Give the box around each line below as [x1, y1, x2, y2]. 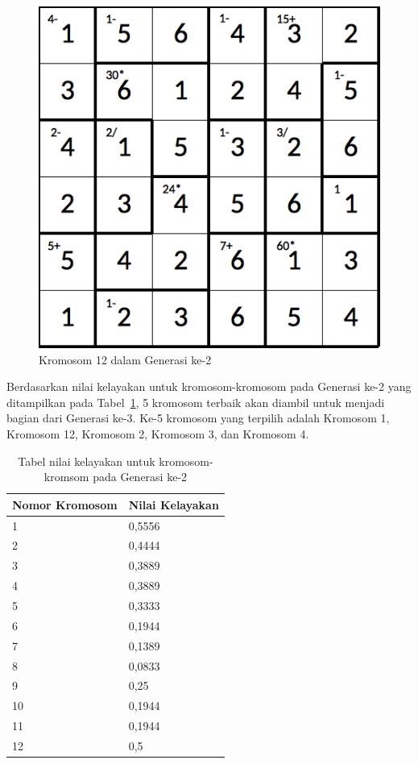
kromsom [43, 468, 89, 485]
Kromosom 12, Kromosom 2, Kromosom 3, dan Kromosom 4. [6, 425, 309, 442]
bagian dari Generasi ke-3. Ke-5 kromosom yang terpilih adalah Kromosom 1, [6, 409, 390, 426]
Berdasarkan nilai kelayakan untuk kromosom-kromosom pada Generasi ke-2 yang [6, 378, 412, 395]
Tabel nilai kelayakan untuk [18, 452, 155, 469]
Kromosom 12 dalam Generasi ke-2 [39, 351, 212, 367]
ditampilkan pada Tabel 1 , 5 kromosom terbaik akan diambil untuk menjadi [6, 393, 385, 410]
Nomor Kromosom [12, 496, 118, 513]
